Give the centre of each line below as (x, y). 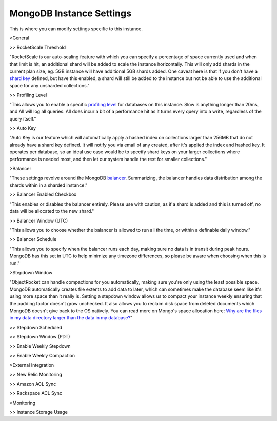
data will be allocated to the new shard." (52, 211)
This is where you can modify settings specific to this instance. (76, 29)
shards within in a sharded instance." (48, 185)
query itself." (23, 118)
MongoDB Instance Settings (71, 13)
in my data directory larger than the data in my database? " (71, 318)
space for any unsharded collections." (50, 86)
